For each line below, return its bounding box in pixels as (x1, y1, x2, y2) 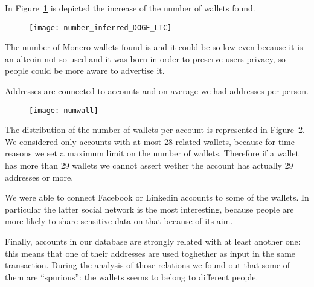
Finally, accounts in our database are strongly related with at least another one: (5, 235, 301, 248)
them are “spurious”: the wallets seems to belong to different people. (5, 270, 258, 283)
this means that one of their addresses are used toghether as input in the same (5, 247, 296, 259)
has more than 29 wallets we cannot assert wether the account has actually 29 (5, 159, 293, 172)
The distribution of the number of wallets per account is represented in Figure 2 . (5, 123, 305, 136)
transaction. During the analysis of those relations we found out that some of (5, 259, 290, 271)
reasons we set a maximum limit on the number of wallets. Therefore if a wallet (5, 147, 299, 160)
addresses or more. (5, 170, 74, 183)
